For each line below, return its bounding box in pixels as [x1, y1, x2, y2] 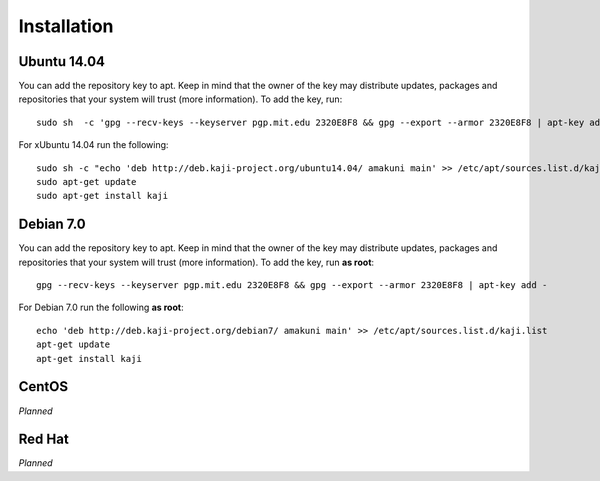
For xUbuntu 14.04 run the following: [18, 139, 169, 151]
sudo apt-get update [36, 176, 137, 188]
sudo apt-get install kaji [36, 190, 169, 202]
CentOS [18, 378, 69, 395]
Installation [18, 15, 114, 37]
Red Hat [18, 431, 69, 448]
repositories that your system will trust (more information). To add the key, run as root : [18, 256, 375, 268]
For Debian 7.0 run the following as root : [18, 301, 184, 314]
